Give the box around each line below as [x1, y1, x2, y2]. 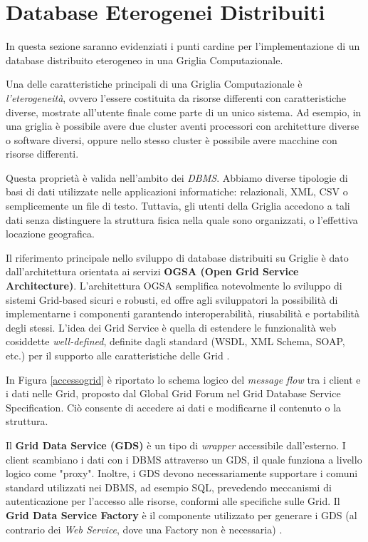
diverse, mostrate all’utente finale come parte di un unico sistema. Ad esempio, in [6, 104, 362, 119]
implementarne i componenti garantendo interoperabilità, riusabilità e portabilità [6, 306, 359, 321]
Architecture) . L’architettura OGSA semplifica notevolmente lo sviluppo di [6, 278, 342, 293]
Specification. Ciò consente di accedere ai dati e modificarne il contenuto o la [6, 399, 342, 414]
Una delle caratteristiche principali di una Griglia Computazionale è [6, 76, 303, 91]
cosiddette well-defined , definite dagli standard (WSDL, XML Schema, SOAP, [6, 334, 345, 349]
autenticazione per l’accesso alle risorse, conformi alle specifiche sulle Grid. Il [6, 494, 340, 508]
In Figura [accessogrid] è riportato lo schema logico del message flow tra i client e [6, 372, 361, 387]
